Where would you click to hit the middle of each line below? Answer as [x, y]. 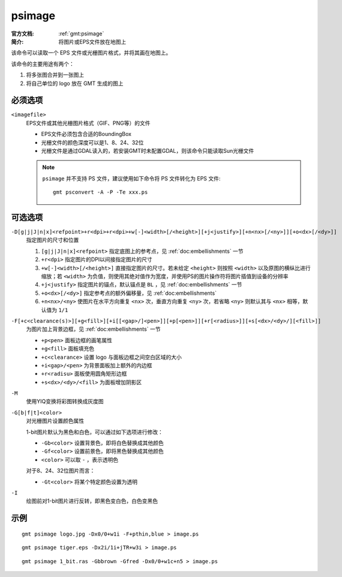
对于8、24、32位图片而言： [61, 471]
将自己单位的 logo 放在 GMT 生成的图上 [75, 83]
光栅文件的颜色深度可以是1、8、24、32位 [92, 142]
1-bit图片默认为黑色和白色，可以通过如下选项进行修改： [94, 432]
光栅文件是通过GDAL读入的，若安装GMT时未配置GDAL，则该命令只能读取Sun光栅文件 [148, 150]
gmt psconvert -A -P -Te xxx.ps [100, 192]
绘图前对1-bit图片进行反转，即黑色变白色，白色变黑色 [92, 501]
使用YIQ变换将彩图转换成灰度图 [65, 401]
